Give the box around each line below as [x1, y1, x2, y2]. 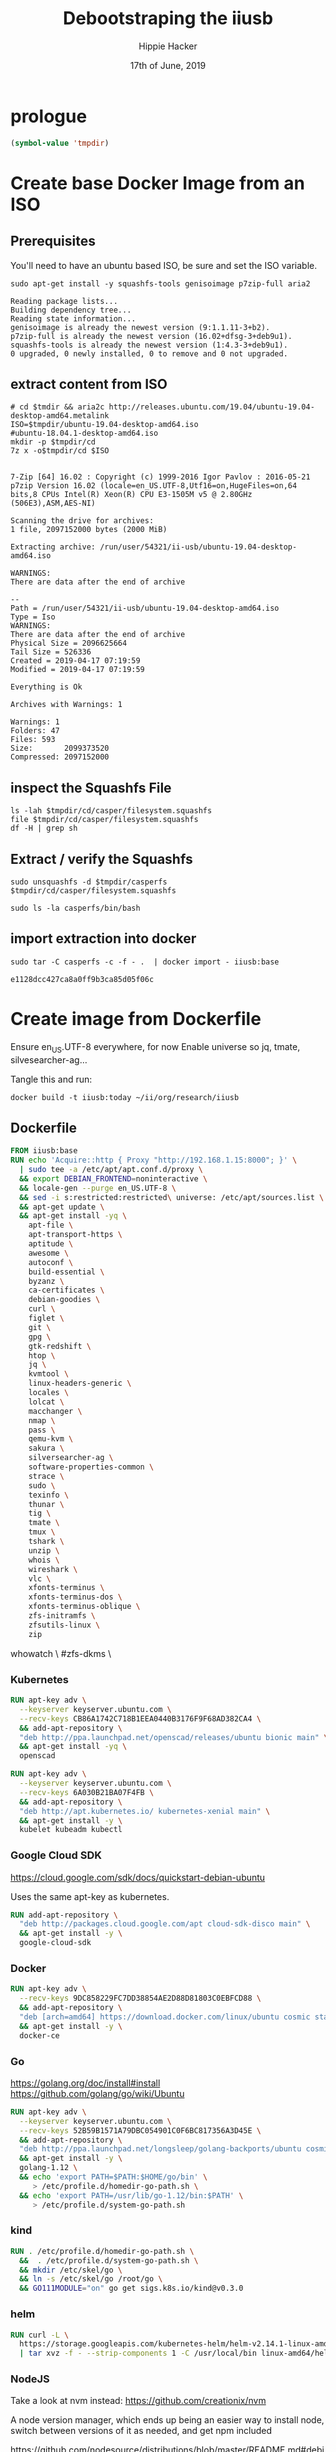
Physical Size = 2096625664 [10, 638, 128, 649]
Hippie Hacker [138, 40, 198, 52]
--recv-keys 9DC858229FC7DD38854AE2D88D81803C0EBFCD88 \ [19, 1993, 262, 2004]
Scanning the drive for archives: [10, 516, 155, 526]
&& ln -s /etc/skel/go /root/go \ [19, 2274, 163, 2284]
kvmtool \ [28, 1369, 70, 1379]
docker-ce [19, 2030, 60, 2041]
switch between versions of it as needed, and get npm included [10, 2425, 273, 2437]
